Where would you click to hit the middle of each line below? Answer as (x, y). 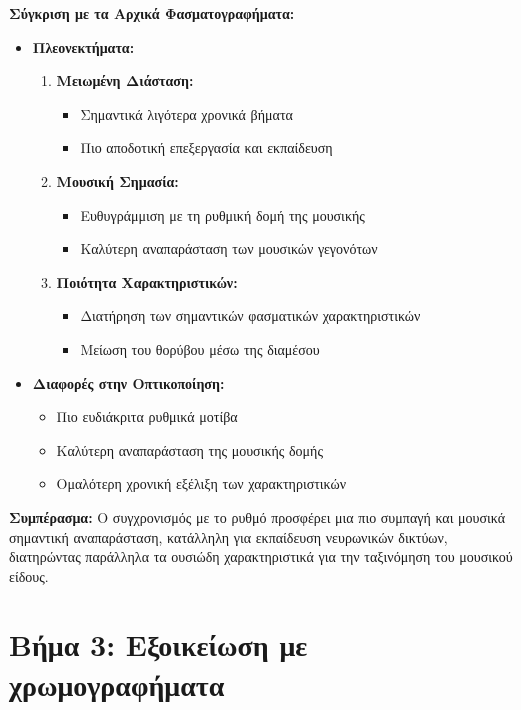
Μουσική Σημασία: (117, 180)
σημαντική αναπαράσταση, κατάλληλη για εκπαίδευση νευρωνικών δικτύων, (228, 536)
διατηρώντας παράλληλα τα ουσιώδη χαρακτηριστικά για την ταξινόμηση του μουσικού (261, 556)
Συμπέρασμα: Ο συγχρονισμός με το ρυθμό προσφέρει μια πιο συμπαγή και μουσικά (257, 516)
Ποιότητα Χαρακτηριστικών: (147, 281)
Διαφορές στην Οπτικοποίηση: (128, 382)
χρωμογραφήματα (117, 683)
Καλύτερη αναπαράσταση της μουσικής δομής (189, 449)
